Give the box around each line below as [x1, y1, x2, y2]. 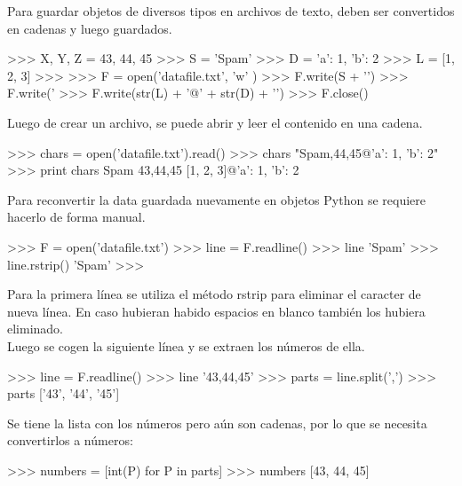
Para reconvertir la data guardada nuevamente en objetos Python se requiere [7, 190, 426, 208]
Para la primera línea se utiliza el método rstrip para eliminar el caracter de [7, 285, 421, 303]
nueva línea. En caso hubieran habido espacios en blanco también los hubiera [7, 302, 426, 320]
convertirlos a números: [7, 431, 133, 450]
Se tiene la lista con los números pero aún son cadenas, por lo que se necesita [7, 413, 427, 432]
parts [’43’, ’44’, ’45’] [7, 384, 120, 403]
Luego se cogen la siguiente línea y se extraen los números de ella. [7, 336, 365, 355]
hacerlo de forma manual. [7, 208, 146, 226]
